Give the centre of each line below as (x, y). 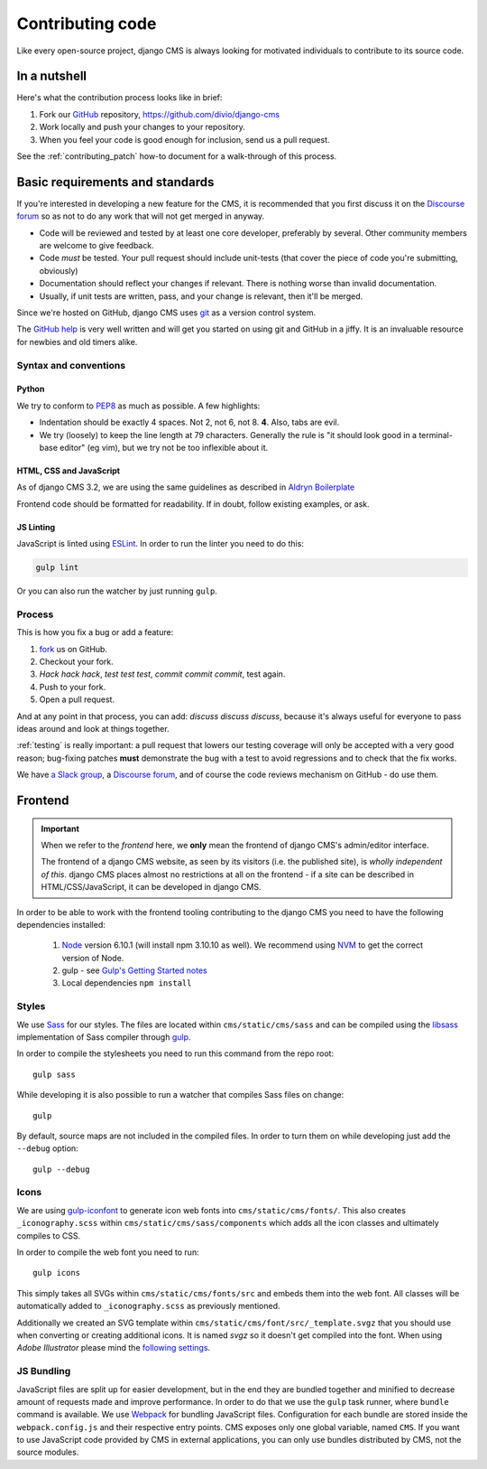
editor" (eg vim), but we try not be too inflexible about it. (164, 447)
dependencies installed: (61, 924)
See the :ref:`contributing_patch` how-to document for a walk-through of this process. (177, 156)
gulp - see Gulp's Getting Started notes (134, 970)
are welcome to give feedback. (96, 246)
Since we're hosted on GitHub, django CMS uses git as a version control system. (166, 313)
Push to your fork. (73, 687)
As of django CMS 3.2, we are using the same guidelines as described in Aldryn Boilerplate (186, 487)
